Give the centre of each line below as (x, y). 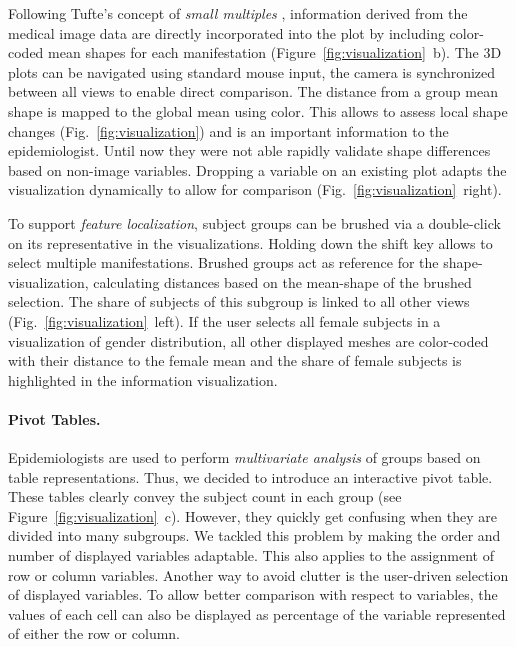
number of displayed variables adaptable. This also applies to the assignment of (251, 555)
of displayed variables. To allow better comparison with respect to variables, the (253, 594)
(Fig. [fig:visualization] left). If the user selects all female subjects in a (224, 320)
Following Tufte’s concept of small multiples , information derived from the (238, 13)
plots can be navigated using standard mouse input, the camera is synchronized (252, 71)
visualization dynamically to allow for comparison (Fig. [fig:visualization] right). (255, 189)
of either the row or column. (94, 633)
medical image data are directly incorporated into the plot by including (226, 32)
